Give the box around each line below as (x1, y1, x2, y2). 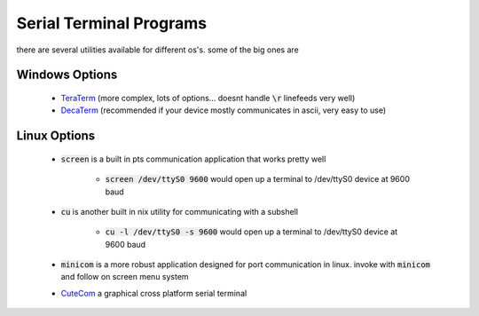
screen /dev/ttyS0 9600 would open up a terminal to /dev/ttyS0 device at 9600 (105, 174, 410, 185)
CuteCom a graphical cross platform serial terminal (60, 288, 247, 298)
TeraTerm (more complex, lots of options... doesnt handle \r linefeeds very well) (60, 92, 356, 103)
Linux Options (16, 129, 96, 144)
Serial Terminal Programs (16, 13, 208, 33)
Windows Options (16, 67, 118, 83)
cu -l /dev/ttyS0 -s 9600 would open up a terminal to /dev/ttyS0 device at (105, 226, 398, 237)
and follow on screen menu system (60, 272, 190, 282)
